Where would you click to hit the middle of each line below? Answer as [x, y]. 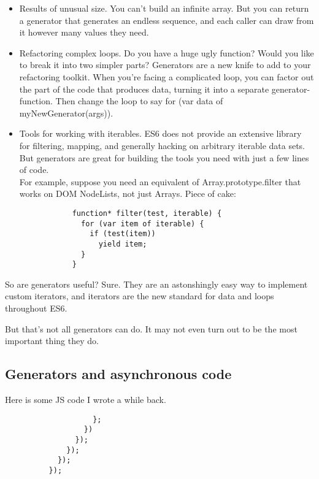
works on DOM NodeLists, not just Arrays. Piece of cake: [128, 194]
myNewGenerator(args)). [66, 113]
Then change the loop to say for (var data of [139, 101]
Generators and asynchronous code [118, 374]
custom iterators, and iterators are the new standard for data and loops [140, 296]
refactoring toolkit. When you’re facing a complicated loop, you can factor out [167, 76]
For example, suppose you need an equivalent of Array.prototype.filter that [160, 181]
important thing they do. [52, 341]
